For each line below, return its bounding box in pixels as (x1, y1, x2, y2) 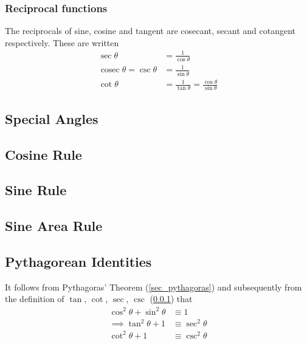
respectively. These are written (5, 36, 119, 49)
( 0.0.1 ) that (150, 292, 193, 305)
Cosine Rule (5, 145, 82, 163)
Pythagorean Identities (5, 252, 152, 271)
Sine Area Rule (5, 216, 103, 235)
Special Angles (5, 109, 98, 128)
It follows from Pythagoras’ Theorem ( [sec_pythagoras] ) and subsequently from (5, 280, 302, 293)
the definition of (5, 292, 64, 305)
